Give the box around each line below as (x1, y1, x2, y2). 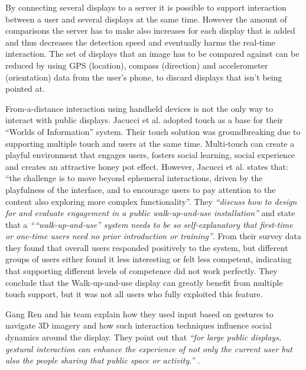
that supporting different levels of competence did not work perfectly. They (5, 265, 278, 277)
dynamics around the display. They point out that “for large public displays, (5, 331, 282, 343)
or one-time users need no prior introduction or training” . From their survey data (5, 230, 302, 242)
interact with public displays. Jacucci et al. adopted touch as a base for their (5, 114, 284, 126)
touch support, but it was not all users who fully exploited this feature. (5, 288, 263, 300)
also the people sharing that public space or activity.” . (5, 354, 200, 366)
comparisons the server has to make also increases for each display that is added (5, 24, 295, 37)
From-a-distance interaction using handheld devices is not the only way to (5, 102, 274, 114)
